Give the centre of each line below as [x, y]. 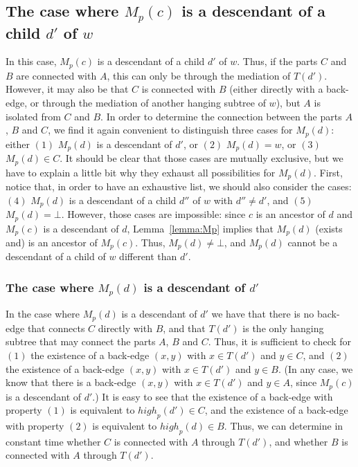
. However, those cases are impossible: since [153, 214]
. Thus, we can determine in [284, 426]
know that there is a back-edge [71, 382]
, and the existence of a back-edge [276, 410]
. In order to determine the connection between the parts [221, 116]
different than [148, 256]
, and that [184, 328]
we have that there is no [263, 314]
